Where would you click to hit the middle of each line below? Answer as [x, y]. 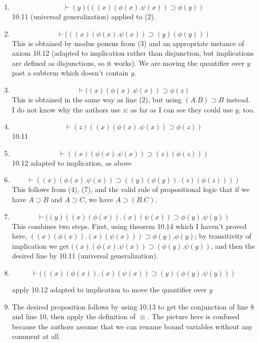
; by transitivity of [223, 236]
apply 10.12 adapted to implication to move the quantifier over [109, 289]
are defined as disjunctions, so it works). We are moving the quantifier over [128, 63]
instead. [238, 99]
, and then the [233, 245]
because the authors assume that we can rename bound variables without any [132, 326]
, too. [247, 109]
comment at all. [36, 336]
